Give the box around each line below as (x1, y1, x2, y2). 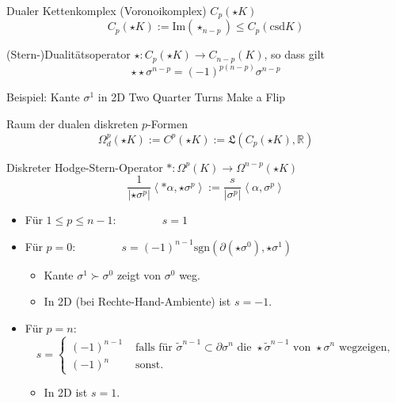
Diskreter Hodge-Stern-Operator (6, 158, 163, 175)
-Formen (147, 115, 188, 131)
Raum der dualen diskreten (6, 115, 139, 131)
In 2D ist (44, 384, 88, 401)
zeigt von (116, 266, 162, 283)
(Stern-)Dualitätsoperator (6, 46, 131, 63)
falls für (135, 341, 173, 353)
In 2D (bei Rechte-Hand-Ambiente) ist (44, 293, 231, 310)
